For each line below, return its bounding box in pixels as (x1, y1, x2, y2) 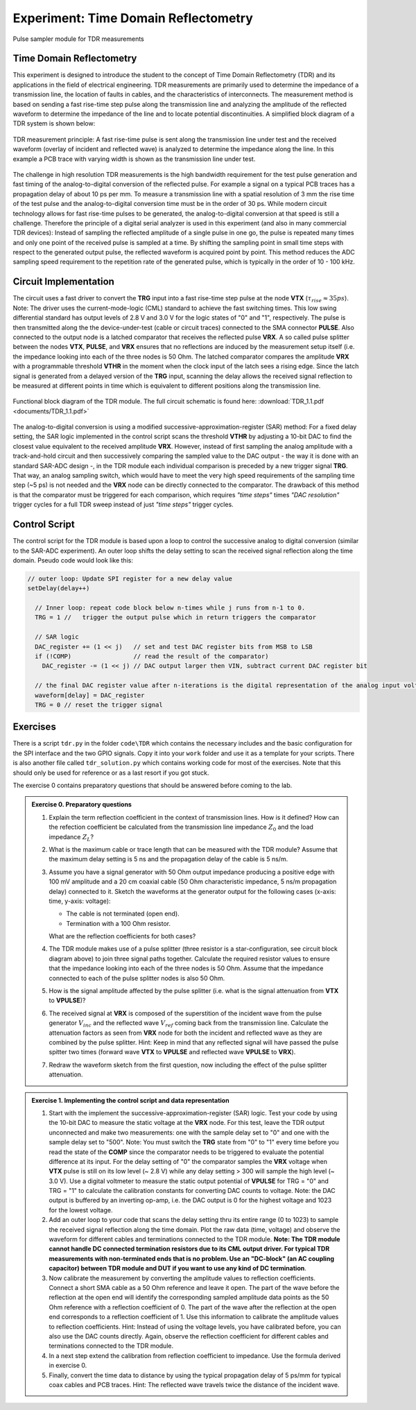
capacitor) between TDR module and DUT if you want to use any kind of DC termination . (49, 1264, 306, 1273)
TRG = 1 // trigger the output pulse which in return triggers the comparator (35, 614, 317, 621)
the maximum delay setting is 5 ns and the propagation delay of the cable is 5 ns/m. (49, 855, 288, 863)
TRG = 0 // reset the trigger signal (35, 700, 163, 709)
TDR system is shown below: (12, 119, 96, 128)
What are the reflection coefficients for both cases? (49, 932, 196, 940)
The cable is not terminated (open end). (66, 909, 180, 918)
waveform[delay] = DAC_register (35, 691, 145, 699)
